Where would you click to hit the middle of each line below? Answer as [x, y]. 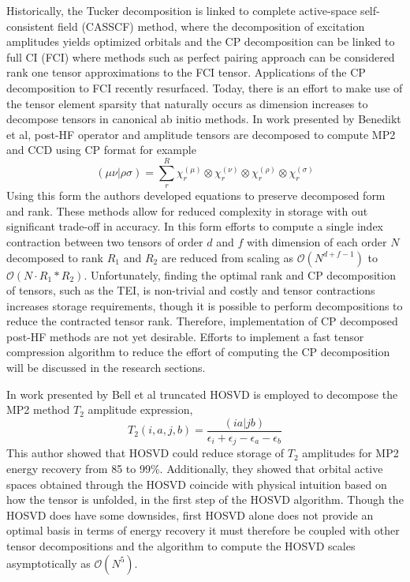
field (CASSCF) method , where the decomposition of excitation [211, 26]
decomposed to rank [55, 257]
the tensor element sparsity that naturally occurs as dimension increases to [187, 103]
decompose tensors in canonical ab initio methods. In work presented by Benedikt [204, 119]
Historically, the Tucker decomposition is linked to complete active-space [182, 10]
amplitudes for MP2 [350, 453]
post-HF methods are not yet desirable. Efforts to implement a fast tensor [185, 336]
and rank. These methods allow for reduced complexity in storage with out [187, 210]
